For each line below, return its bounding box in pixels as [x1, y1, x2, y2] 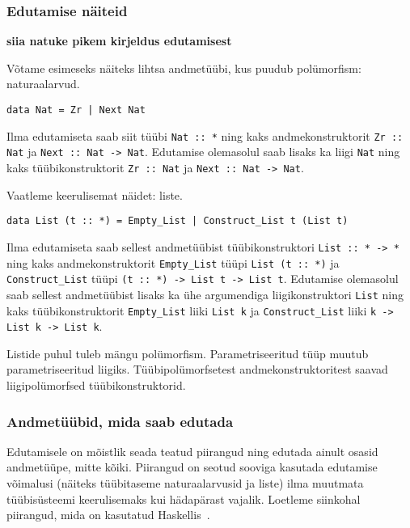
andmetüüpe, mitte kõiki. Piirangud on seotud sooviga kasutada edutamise [6, 458, 378, 475]
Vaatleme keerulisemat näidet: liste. [6, 186, 183, 203]
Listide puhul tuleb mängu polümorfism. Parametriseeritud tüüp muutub [6, 344, 369, 361]
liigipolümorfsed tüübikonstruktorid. [6, 377, 186, 393]
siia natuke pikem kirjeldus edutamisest [6, 32, 232, 49]
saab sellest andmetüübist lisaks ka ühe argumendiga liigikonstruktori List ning [6, 285, 404, 302]
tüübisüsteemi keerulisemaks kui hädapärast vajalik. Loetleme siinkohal [6, 490, 361, 507]
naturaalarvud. [6, 75, 80, 92]
